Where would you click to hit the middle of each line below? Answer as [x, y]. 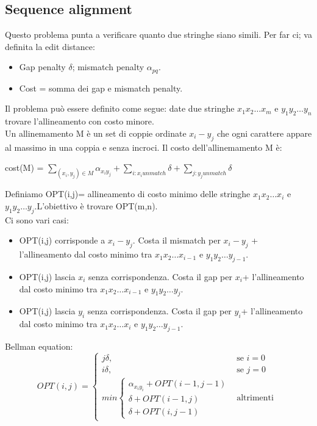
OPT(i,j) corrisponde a [62, 240]
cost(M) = [24, 168]
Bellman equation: [39, 346]
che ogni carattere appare [264, 133]
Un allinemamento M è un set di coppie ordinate [96, 133]
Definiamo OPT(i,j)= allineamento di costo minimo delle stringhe [128, 194]
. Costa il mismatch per [176, 240]
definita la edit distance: [50, 46]
